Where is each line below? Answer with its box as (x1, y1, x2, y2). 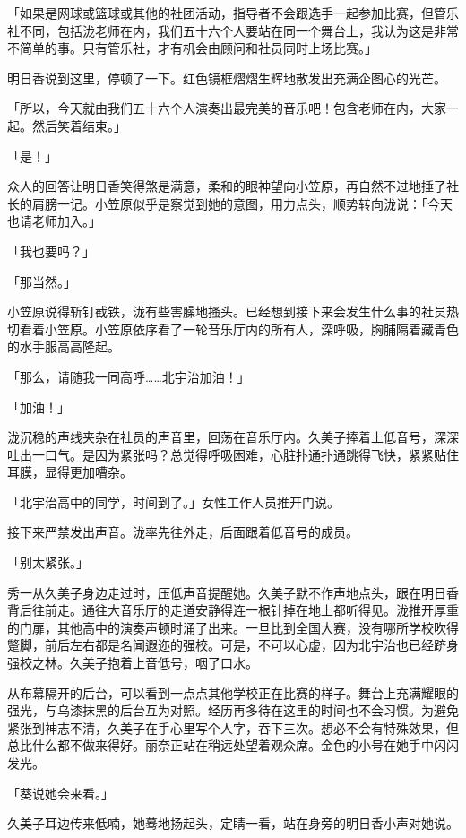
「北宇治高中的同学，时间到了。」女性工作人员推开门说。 (7, 492, 340, 511)
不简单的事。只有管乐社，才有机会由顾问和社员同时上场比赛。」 (7, 39, 377, 57)
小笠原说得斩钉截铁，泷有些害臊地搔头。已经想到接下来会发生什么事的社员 (7, 302, 446, 321)
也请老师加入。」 (7, 212, 101, 230)
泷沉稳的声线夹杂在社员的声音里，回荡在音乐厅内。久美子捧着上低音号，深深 (7, 428, 459, 446)
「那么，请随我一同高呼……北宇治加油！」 (7, 367, 250, 385)
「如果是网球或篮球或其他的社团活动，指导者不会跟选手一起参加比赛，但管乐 (7, 4, 459, 22)
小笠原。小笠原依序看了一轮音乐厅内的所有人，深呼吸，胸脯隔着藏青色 (44, 319, 459, 338)
